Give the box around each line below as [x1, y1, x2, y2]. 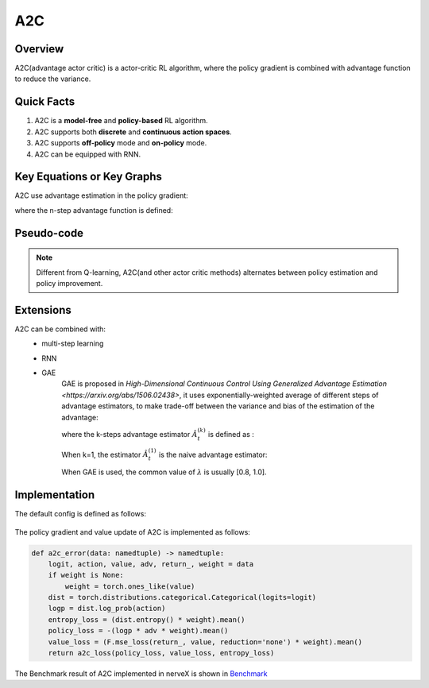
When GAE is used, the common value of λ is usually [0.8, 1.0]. [61, 467, 267, 477]
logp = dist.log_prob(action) [48, 604, 166, 613]
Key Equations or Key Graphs [14, 170, 163, 184]
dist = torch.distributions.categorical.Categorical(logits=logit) [48, 593, 317, 602]
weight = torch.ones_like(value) [64, 582, 195, 591]
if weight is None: [48, 570, 125, 580]
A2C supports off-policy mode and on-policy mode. [34, 138, 207, 148]
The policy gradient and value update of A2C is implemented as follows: [14, 527, 250, 536]
